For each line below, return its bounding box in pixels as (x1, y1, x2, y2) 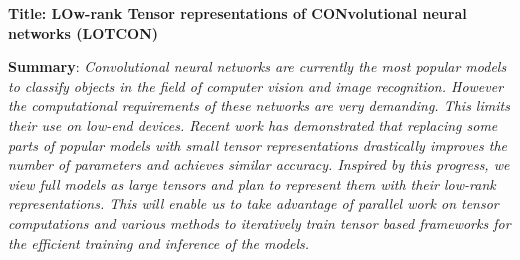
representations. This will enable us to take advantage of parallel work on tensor (8, 193, 499, 214)
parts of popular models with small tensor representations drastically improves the (8, 134, 508, 155)
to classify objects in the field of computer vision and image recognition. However (8, 75, 504, 96)
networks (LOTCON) (8, 22, 159, 43)
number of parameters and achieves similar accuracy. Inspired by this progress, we (8, 154, 510, 175)
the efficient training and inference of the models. (8, 232, 310, 253)
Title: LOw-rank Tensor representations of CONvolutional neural (8, 3, 467, 23)
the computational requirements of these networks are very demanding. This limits (8, 95, 510, 116)
